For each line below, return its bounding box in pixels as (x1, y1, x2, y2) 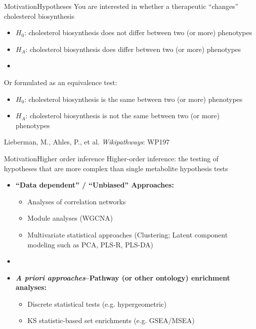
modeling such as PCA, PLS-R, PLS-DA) (27, 239, 153, 249)
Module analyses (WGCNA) (27, 213, 113, 223)
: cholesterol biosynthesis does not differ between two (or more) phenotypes (24, 27, 252, 38)
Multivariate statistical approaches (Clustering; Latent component (27, 229, 228, 239)
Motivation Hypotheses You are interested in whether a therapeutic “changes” (4, 1, 239, 11)
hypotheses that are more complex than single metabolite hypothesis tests (4, 163, 228, 173)
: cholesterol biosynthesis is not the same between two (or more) (25, 110, 220, 121)
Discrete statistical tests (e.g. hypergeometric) (27, 298, 167, 309)
